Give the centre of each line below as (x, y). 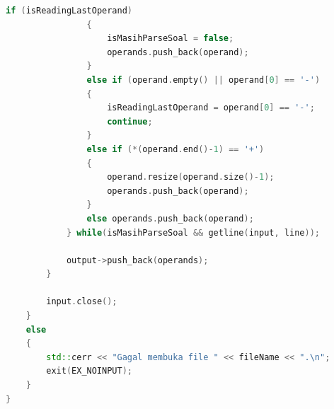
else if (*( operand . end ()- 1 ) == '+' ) (175, 149)
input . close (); (82, 302)
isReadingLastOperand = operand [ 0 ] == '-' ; (211, 108)
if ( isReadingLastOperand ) (69, 11)
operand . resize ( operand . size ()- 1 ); (191, 177)
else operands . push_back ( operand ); (170, 218)
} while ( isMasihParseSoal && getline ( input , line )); (193, 232)
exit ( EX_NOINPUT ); (89, 371)
